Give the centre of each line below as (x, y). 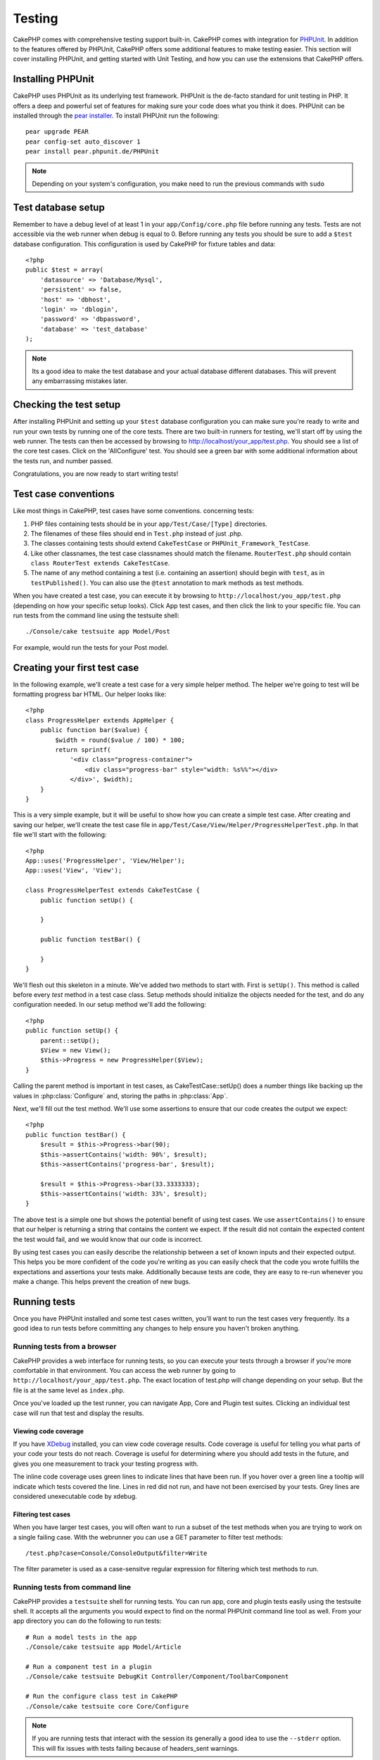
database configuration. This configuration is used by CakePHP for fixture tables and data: (144, 244)
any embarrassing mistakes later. (80, 381)
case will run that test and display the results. (78, 1413)
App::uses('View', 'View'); (74, 870)
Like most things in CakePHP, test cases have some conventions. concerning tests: (133, 511)
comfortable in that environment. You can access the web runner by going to (124, 1371)
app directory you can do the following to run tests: (87, 1621)
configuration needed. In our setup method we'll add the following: (110, 1005)
